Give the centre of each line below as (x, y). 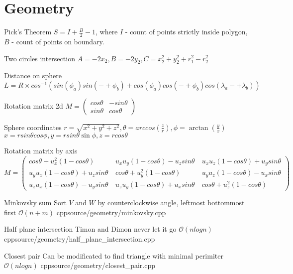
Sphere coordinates (33, 127)
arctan (198, 128)
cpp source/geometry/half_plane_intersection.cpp (80, 239)
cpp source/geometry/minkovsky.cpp (111, 212)
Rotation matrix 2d (34, 105)
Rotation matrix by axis (41, 150)
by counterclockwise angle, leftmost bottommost (171, 203)
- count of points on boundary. (58, 41)
